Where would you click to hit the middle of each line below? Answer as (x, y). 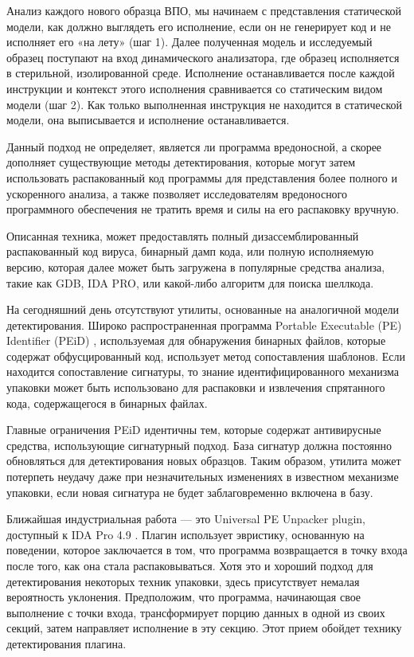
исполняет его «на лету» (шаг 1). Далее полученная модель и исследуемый (189, 42)
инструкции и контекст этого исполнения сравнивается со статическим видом (195, 88)
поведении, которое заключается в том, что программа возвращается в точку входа (207, 550)
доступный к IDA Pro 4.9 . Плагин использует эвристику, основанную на (186, 534)
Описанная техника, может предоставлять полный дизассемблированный (183, 235)
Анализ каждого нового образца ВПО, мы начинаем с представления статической (204, 10)
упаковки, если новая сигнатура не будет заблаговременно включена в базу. (190, 492)
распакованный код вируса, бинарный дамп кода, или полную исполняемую (190, 251)
